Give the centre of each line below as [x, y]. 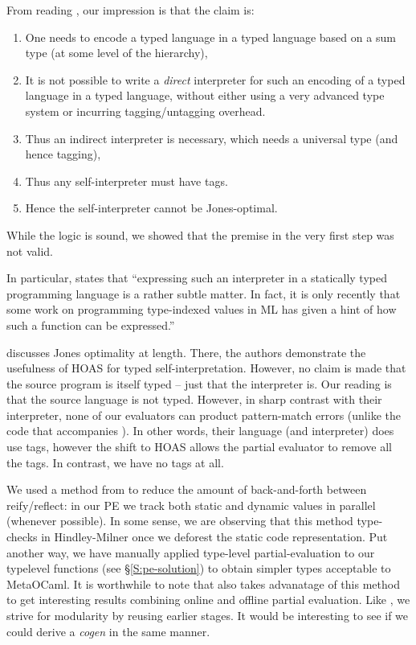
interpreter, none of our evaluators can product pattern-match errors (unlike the [204, 415]
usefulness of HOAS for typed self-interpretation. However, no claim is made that [206, 368]
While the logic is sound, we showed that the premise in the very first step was [200, 234]
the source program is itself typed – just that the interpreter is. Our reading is [199, 383]
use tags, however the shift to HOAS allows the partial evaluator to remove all [199, 447]
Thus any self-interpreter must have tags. [126, 181]
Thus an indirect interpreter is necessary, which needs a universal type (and [212, 138]
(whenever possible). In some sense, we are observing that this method [180, 521]
